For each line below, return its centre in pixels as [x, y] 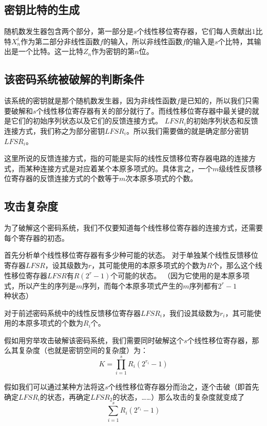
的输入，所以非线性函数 [143, 41]
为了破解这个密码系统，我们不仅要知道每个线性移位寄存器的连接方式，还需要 [133, 228]
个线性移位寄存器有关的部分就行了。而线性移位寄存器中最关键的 [144, 110]
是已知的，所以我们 [212, 101]
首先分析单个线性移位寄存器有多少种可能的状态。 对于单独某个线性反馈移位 [131, 255]
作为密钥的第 [113, 51]
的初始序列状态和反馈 [222, 121]
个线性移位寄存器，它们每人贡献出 [194, 31]
